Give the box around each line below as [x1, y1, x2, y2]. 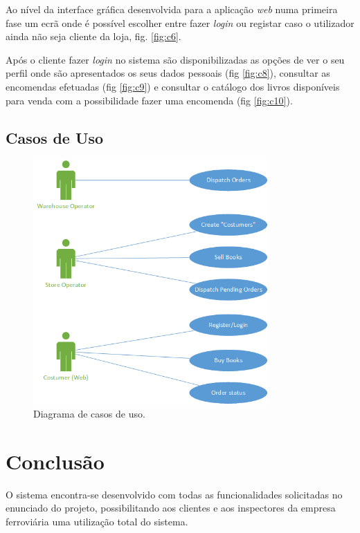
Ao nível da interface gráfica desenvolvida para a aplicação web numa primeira [6, 2, 338, 16]
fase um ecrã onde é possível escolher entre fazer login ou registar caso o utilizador [6, 15, 354, 30]
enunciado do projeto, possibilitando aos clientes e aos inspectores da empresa [6, 501, 336, 515]
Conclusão [6, 447, 105, 475]
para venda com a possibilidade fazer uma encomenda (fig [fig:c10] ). [6, 93, 293, 107]
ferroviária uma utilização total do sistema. [6, 514, 188, 529]
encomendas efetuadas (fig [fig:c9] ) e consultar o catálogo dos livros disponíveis [6, 79, 340, 93]
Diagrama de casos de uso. [33, 406, 145, 421]
